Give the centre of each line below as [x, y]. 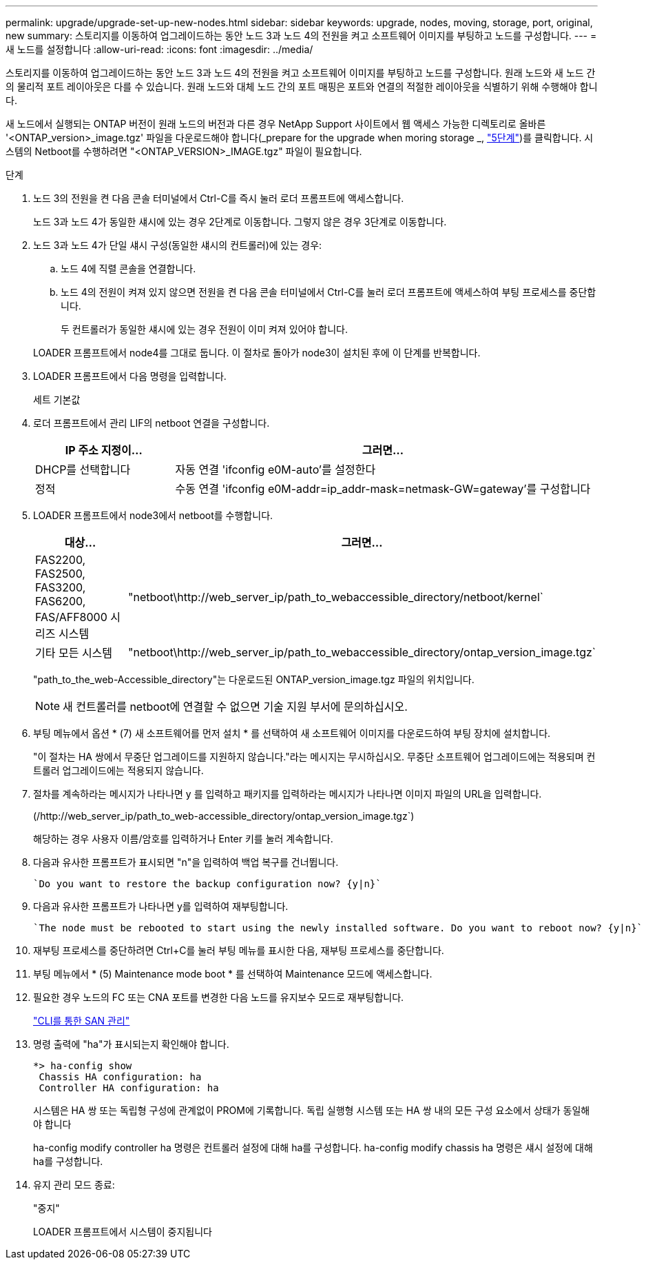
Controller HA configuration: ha [129, 1088]
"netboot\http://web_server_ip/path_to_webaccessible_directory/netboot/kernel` [336, 597]
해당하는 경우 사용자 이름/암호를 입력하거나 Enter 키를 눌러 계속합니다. [183, 839]
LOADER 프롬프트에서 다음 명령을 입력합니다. [130, 376]
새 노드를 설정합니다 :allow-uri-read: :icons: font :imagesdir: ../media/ [159, 49]
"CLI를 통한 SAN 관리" [82, 1021]
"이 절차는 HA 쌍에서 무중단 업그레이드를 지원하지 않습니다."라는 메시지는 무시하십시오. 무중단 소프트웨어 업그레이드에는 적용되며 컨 [314, 757]
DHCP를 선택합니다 [83, 469]
